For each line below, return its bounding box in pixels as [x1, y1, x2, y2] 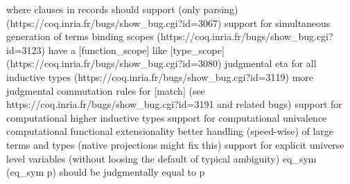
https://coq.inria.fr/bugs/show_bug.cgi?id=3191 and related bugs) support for [6, 97, 342, 111]
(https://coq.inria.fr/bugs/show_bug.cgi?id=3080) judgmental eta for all [6, 56, 317, 71]
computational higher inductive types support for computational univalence [6, 110, 327, 125]
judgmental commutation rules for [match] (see [6, 83, 205, 98]
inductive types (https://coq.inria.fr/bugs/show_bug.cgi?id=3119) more [6, 69, 314, 84]
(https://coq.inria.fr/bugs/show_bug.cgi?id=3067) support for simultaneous [6, 15, 331, 30]
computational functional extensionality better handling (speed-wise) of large [6, 124, 334, 138]
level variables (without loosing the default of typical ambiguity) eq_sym [6, 151, 317, 165]
